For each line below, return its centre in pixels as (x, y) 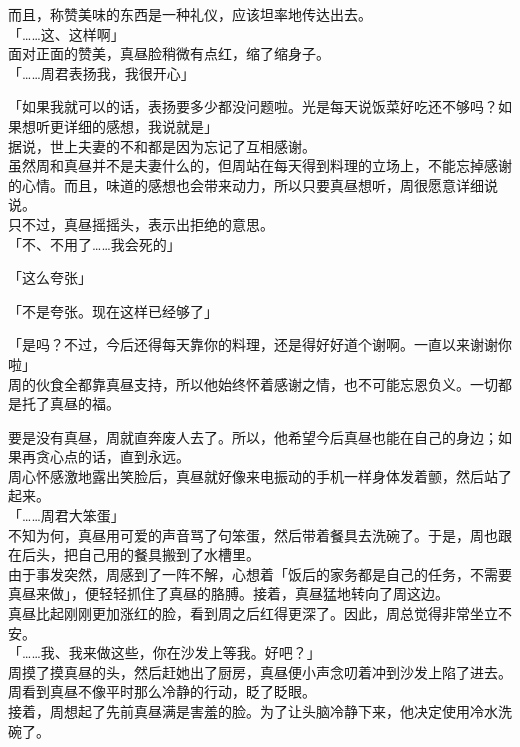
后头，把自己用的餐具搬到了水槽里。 (140, 554)
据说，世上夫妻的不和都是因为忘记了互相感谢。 (162, 145)
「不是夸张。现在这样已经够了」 (113, 310)
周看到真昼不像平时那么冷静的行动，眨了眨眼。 (162, 691)
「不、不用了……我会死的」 (94, 243)
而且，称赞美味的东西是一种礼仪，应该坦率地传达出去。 (190, 14)
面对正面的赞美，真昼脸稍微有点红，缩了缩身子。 (169, 53)
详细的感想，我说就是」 (140, 125)
